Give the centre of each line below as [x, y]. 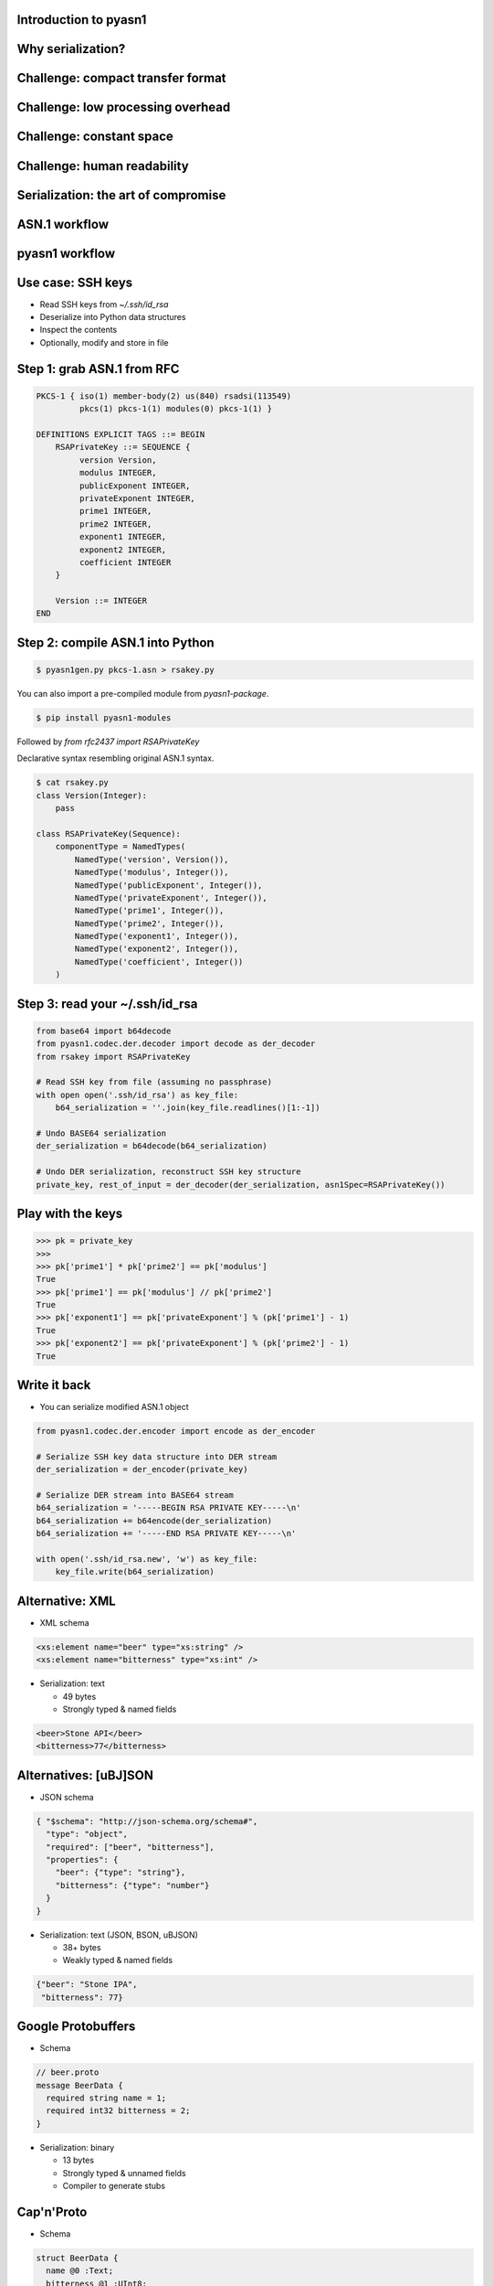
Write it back [54, 1385]
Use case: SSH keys [75, 282]
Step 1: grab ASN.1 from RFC [98, 369]
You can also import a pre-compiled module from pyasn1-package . [143, 694]
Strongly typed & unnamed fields [124, 2173]
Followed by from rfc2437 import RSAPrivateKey [108, 742]
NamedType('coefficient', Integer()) [159, 961]
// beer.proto [68, 2072]
